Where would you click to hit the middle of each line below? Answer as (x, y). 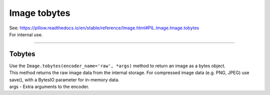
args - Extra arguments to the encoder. (49, 87)
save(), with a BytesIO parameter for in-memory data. (64, 80)
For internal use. (26, 34)
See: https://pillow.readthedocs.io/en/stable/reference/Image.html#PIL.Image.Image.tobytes (104, 28)
